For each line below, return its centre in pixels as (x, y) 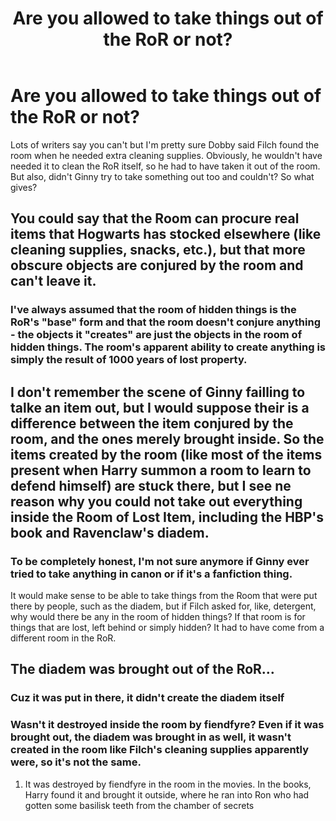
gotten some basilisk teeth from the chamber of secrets (139, 805)
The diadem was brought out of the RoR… (142, 669)
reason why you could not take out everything (156, 501)
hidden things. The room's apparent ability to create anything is (168, 347)
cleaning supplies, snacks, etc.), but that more (158, 250)
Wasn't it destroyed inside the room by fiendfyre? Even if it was (167, 725)
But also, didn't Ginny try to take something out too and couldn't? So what (162, 176)
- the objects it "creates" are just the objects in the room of (156, 335)
